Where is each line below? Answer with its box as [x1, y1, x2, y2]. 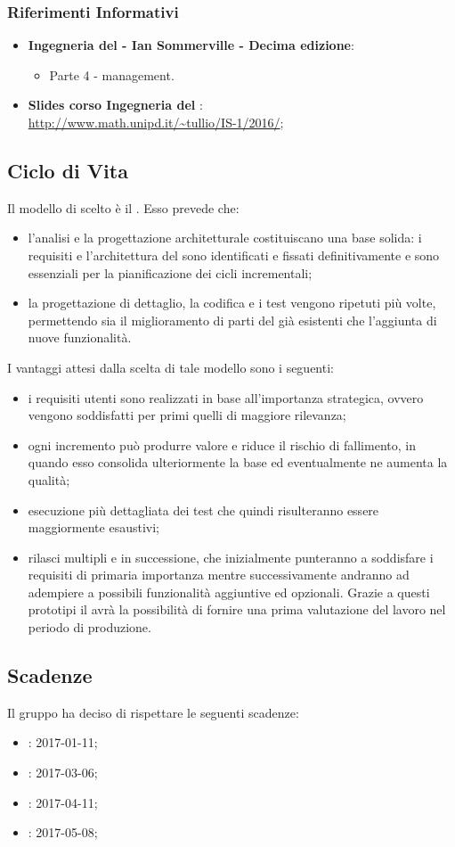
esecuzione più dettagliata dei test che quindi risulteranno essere [28, 500, 379, 519]
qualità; [28, 470, 70, 489]
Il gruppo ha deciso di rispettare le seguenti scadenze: [7, 703, 299, 721]
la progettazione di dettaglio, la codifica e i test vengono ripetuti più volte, [28, 293, 436, 312]
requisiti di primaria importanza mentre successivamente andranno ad [28, 565, 410, 584]
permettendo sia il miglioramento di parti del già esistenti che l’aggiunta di [28, 310, 437, 329]
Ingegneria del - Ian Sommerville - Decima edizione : [28, 36, 354, 54]
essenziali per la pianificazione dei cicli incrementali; [28, 263, 313, 282]
